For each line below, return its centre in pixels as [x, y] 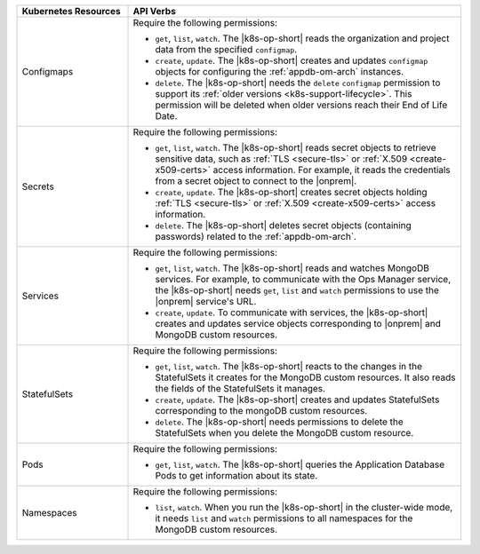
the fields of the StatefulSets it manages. [240, 388]
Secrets [38, 186]
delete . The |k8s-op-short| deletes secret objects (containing [284, 225]
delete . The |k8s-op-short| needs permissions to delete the [279, 422]
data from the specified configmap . [226, 49]
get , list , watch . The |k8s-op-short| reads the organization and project [302, 38]
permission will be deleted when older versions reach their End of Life [301, 105]
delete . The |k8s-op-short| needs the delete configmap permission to [298, 83]
